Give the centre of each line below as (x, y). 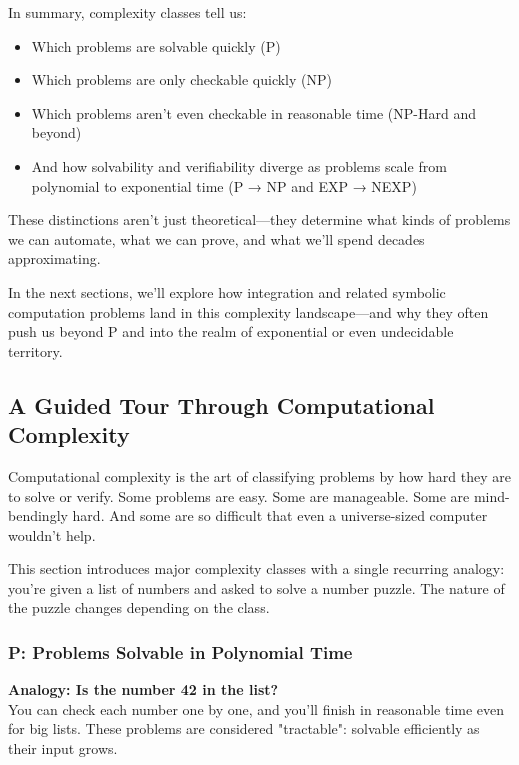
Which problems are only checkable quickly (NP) (181, 79)
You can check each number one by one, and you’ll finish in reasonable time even (256, 708)
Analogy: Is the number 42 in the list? (143, 689)
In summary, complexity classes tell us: (127, 12)
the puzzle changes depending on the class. (139, 607)
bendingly (38, 515)
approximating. (54, 258)
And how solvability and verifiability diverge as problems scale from (239, 165)
